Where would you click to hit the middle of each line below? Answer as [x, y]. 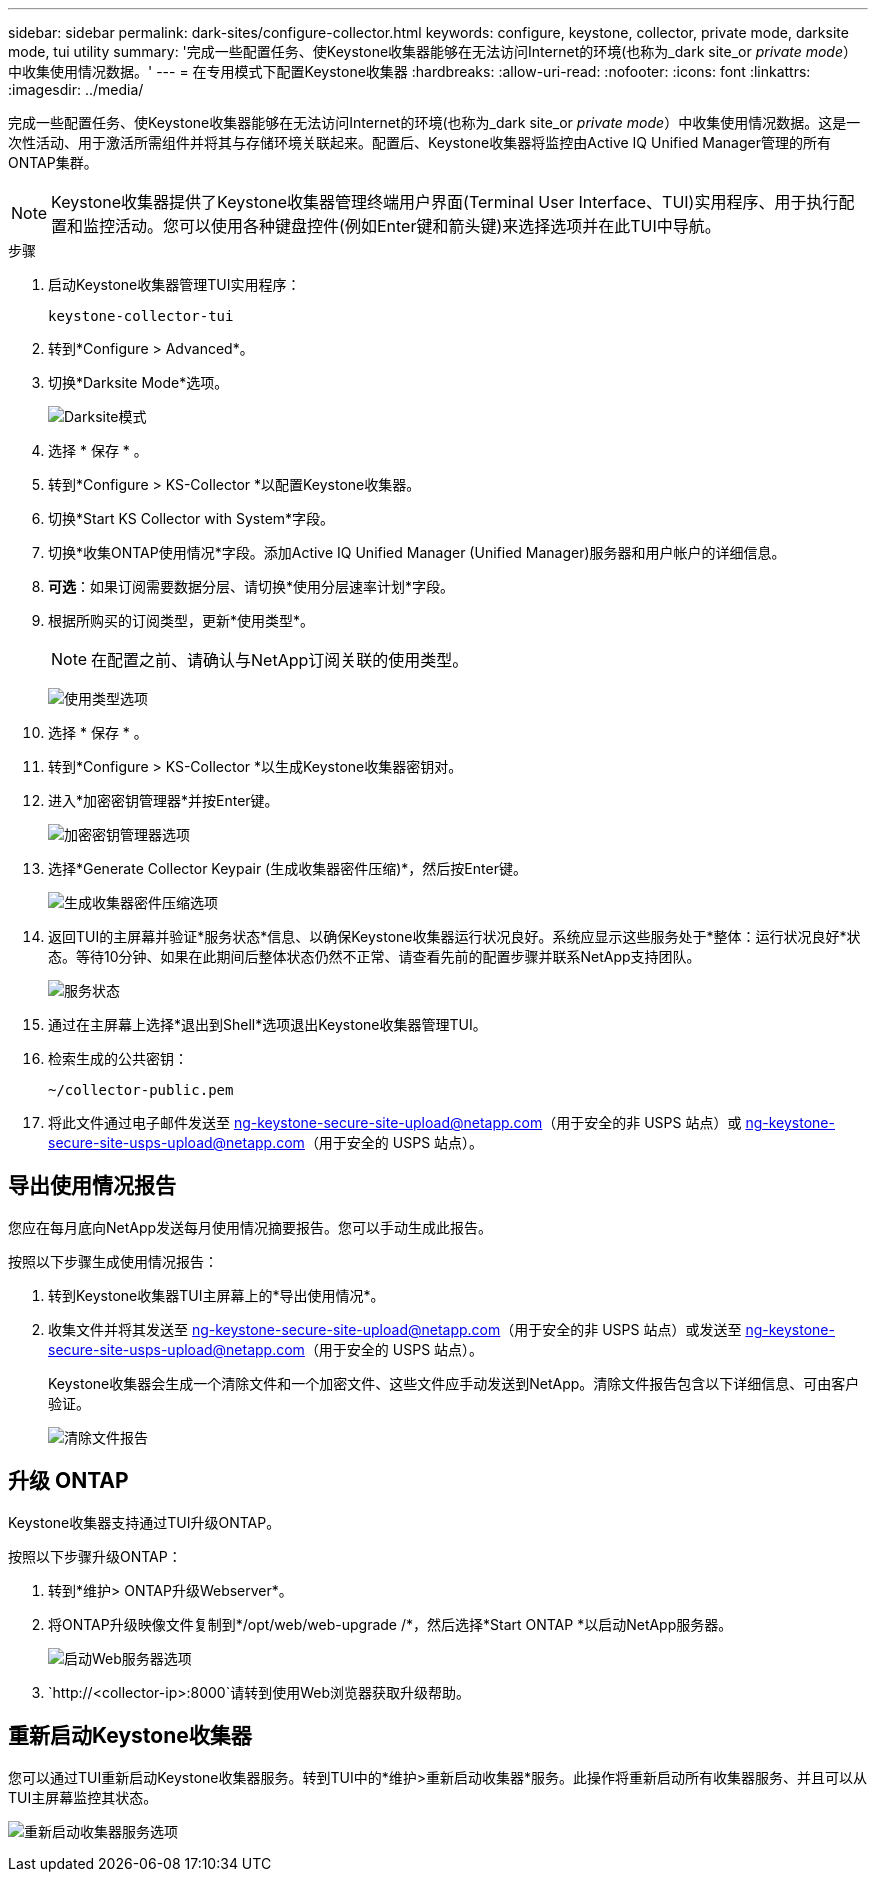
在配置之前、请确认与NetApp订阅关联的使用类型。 [280, 660]
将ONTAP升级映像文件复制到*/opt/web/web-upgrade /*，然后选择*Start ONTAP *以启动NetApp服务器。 [390, 1624]
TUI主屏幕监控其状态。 [83, 1797]
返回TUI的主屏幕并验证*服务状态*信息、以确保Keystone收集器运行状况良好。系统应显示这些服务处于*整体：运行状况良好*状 [454, 936]
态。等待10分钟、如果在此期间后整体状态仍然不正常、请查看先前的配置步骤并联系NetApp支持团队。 [374, 956]
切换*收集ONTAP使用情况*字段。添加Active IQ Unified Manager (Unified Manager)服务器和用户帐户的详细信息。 [417, 552]
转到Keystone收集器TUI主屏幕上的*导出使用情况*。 [216, 1295]
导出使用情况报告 [92, 1186]
